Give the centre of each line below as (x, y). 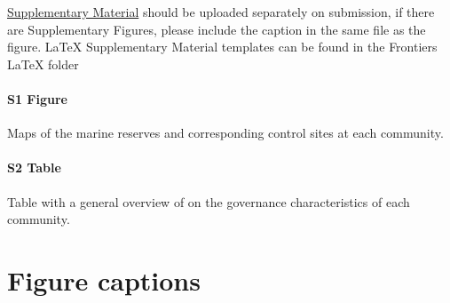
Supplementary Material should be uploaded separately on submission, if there (221, 12)
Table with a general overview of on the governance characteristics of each (209, 201)
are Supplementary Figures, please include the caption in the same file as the (217, 29)
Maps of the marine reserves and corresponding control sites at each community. (225, 133)
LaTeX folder (43, 64)
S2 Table (34, 167)
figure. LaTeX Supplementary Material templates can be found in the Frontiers (222, 47)
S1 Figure (37, 98)
